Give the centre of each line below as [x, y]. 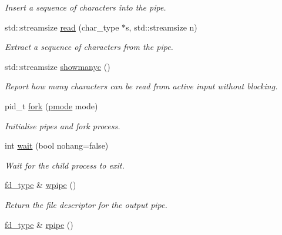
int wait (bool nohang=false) [57, 145]
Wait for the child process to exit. [65, 165]
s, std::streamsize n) [162, 27]
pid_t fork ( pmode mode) [51, 105]
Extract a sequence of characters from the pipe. [89, 47]
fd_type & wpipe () [41, 185]
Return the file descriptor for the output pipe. [86, 204]
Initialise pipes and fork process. [63, 125]
